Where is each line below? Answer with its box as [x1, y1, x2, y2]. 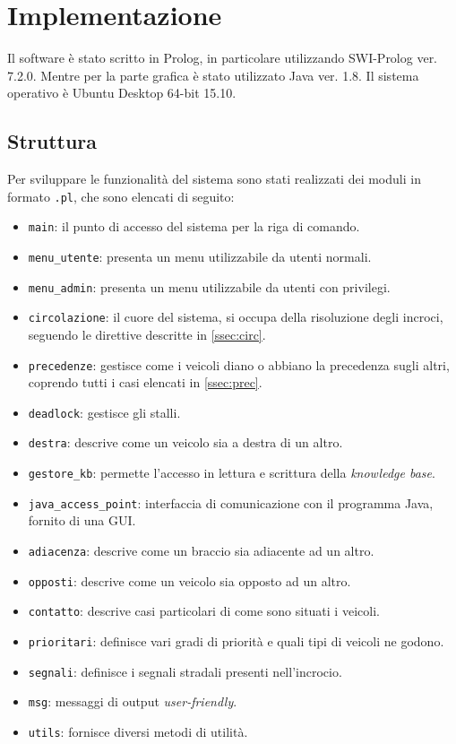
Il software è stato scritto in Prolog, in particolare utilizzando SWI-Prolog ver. [7, 48, 438, 67]
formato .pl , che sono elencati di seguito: [7, 186, 235, 205]
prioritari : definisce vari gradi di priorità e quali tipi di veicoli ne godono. [28, 632, 444, 651]
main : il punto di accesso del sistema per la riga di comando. [28, 217, 360, 236]
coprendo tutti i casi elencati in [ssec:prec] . [28, 373, 262, 392]
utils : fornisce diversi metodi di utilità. [28, 722, 248, 740]
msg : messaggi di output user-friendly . [28, 692, 237, 711]
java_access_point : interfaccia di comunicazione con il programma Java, [28, 493, 434, 512]
